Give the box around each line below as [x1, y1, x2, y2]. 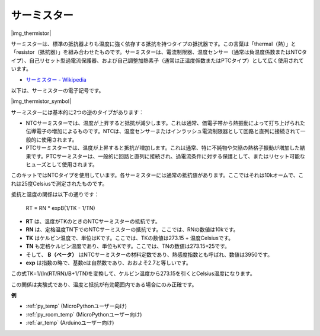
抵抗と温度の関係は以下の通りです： [11, 191, 100, 198]
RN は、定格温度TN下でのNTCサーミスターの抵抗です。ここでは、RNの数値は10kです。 [25, 226, 239, 233]
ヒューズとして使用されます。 [25, 161, 98, 168]
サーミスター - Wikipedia [25, 76, 87, 83]
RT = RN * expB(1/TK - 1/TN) [25, 204, 95, 211]
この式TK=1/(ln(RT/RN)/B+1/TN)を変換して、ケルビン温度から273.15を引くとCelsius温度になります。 [11, 270, 255, 277]
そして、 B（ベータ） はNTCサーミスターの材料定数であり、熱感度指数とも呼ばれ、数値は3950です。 [25, 251, 273, 258]
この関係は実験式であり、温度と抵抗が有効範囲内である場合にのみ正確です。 [11, 281, 197, 288]
